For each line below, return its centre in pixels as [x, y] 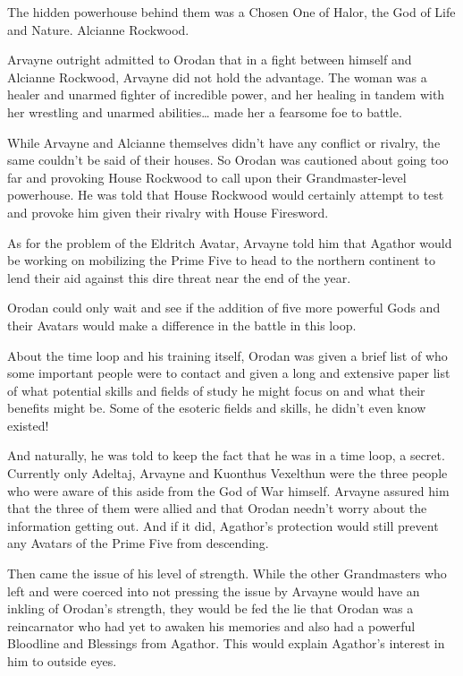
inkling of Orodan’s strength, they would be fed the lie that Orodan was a [210, 608]
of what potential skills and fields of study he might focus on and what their [216, 390]
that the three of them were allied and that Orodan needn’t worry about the [217, 508]
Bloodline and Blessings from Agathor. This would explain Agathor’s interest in [226, 643]
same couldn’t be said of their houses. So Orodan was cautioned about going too [228, 160]
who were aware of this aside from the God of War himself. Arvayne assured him [228, 490]
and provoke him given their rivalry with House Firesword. [168, 212]
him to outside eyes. [62, 661]
